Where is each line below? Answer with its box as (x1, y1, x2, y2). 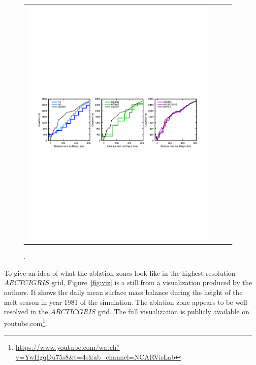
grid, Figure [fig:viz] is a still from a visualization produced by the (51, 277, 252, 288)
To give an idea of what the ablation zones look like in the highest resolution (4, 267, 236, 278)
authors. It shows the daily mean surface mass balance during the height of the (4, 287, 243, 297)
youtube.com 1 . (4, 316, 47, 328)
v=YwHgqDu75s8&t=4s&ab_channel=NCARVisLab (15, 351, 175, 362)
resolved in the (4, 306, 48, 317)
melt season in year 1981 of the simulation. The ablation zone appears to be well (4, 296, 247, 307)
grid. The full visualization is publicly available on (97, 306, 249, 317)
